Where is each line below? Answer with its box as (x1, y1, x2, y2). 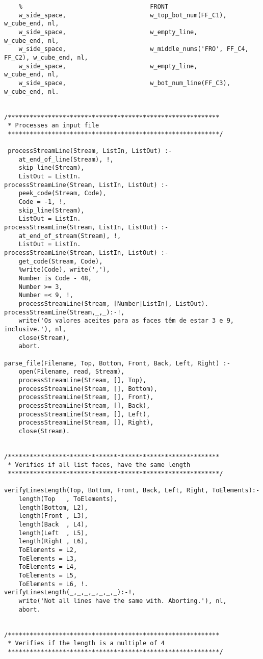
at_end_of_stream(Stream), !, (18, 232, 121, 240)
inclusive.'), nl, (4, 325, 66, 333)
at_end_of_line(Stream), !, (18, 155, 114, 163)
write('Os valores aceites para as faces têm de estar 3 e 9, (18, 317, 234, 325)
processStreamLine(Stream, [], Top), (18, 376, 147, 384)
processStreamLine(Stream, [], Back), (18, 402, 150, 409)
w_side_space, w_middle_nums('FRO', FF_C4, (18, 45, 249, 53)
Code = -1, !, (18, 198, 66, 206)
